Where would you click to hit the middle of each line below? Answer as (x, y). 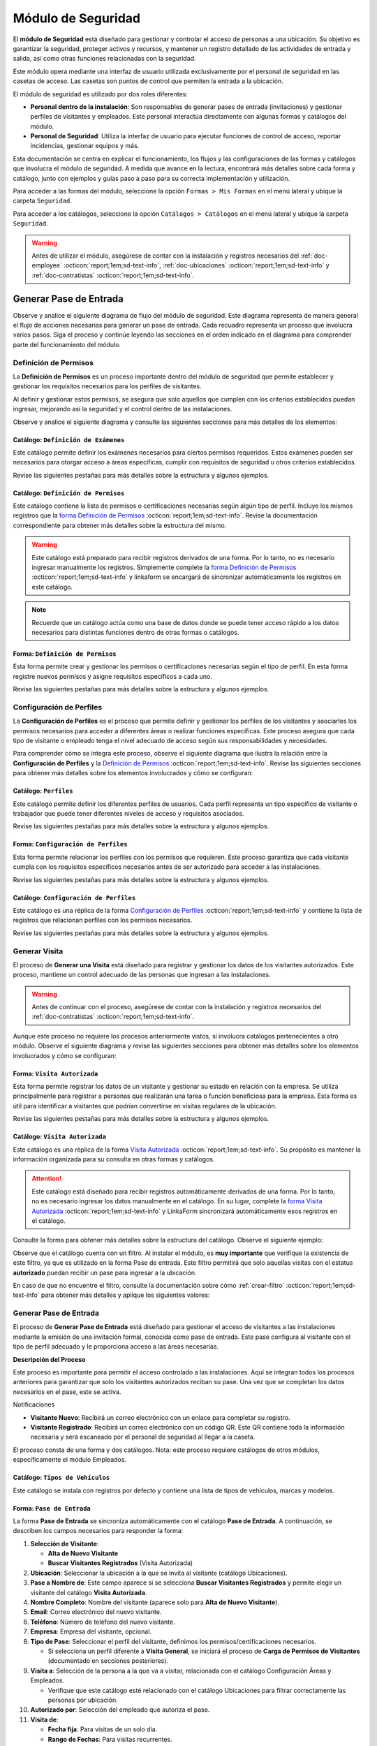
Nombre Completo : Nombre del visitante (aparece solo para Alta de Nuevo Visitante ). (155, 1602)
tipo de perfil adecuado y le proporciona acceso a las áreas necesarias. (116, 1347)
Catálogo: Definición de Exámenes (69, 439)
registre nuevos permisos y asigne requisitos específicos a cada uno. (112, 676)
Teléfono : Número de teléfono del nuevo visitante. (103, 1622)
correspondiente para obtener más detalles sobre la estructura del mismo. (120, 525)
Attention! (47, 1179)
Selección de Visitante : (65, 1543)
